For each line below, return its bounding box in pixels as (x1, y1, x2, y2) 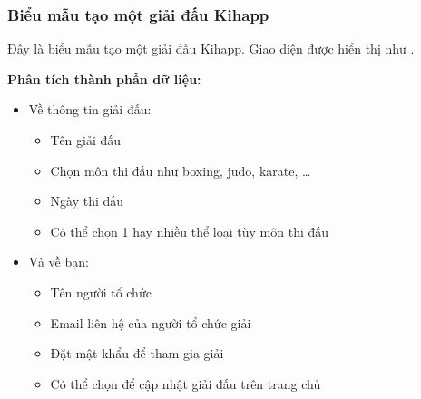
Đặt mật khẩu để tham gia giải (50, 344, 224, 363)
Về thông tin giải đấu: (28, 100, 152, 119)
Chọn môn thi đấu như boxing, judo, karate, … (50, 161, 311, 180)
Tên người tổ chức (50, 282, 152, 301)
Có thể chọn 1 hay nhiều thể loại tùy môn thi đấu (50, 221, 329, 240)
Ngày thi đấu (50, 191, 124, 210)
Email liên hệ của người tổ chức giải (50, 313, 251, 332)
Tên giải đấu (50, 131, 122, 149)
